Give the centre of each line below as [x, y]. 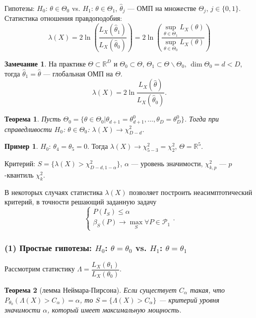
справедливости [28, 129]
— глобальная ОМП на [78, 73]
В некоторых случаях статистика [54, 192]
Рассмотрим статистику [40, 269]
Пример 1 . [21, 146]
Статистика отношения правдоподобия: [63, 18]
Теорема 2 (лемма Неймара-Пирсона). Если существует [91, 289]
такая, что [207, 289]
